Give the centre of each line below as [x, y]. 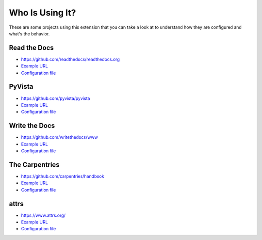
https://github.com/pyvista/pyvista [56, 98]
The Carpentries [34, 165]
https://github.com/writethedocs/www [59, 137]
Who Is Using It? [42, 13]
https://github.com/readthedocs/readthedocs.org [70, 59]
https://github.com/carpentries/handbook [63, 176]
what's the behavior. [29, 33]
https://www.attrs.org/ [43, 215]
